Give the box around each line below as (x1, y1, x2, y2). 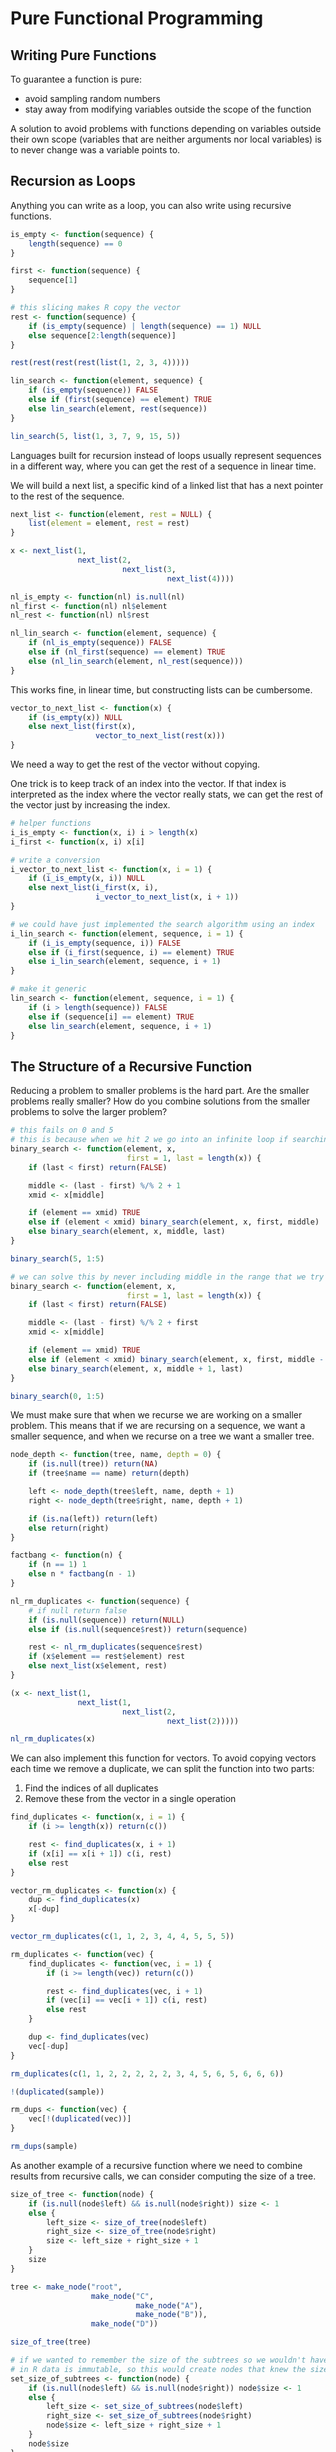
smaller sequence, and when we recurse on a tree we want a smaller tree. (10, 1430, 315, 1442)
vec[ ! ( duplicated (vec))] (28, 2114, 132, 2124)
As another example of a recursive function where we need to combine (10, 2159, 303, 2171)
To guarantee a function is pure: (10, 73, 143, 85)
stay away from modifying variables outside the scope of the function (24, 103, 312, 115)
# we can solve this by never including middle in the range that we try (10, 1272, 325, 1282)
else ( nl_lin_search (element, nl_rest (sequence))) (28, 656, 244, 666)
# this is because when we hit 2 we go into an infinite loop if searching (10, 1135, 333, 1145)
